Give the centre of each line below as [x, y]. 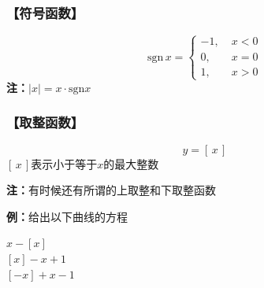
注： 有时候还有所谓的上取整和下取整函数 [111, 190]
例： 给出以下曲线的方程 [67, 216]
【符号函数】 [45, 12]
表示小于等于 [64, 163]
